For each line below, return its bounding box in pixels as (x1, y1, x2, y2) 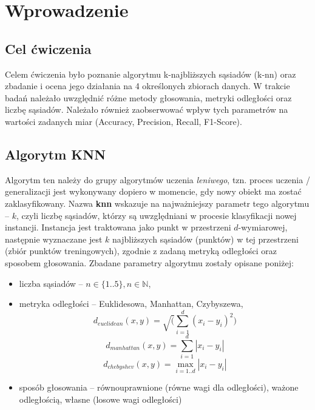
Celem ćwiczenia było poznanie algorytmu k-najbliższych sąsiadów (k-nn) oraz (5, 67, 296, 80)
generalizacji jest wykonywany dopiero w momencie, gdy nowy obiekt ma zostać (5, 185, 302, 198)
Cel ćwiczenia (5, 39, 92, 58)
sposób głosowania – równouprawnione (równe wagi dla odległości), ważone (19, 381, 299, 394)
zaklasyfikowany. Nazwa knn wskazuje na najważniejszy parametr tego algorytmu (5, 197, 310, 209)
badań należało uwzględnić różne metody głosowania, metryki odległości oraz (5, 91, 292, 104)
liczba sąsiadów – (19, 277, 83, 289)
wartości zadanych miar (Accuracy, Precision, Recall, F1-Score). (5, 115, 242, 127)
